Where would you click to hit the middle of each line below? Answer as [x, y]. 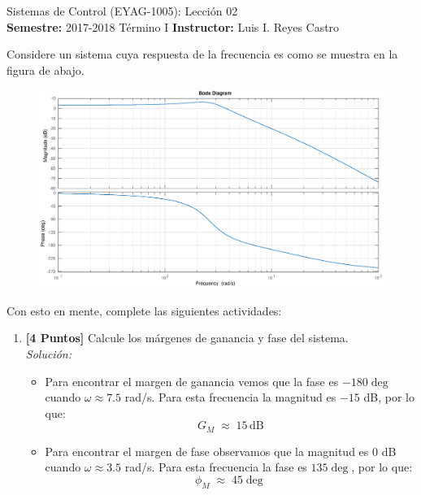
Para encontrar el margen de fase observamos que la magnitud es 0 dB [221, 451]
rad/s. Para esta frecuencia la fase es [216, 467]
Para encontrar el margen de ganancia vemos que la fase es [192, 381]
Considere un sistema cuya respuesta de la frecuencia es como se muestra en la [202, 54]
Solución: [48, 354]
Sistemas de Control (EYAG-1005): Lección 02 [122, 11]
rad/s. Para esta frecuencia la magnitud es [230, 397]
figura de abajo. [46, 69]
